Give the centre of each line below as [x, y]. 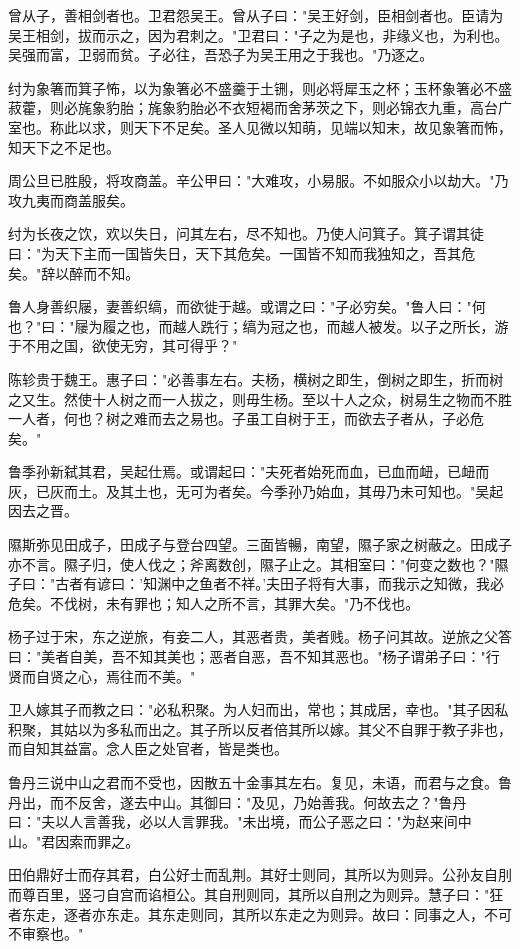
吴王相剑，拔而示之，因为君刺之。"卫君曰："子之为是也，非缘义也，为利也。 [258, 34]
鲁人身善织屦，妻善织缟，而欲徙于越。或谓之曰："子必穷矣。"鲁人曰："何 [247, 306]
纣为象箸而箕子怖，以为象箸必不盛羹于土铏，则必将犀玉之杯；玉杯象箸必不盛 [260, 87]
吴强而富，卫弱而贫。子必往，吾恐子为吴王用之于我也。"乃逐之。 [221, 54]
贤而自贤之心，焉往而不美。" [102, 675]
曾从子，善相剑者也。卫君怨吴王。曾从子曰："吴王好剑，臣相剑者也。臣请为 [256, 15]
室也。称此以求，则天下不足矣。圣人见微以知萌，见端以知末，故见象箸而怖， [260, 126]
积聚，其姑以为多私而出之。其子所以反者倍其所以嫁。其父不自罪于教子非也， [260, 728]
